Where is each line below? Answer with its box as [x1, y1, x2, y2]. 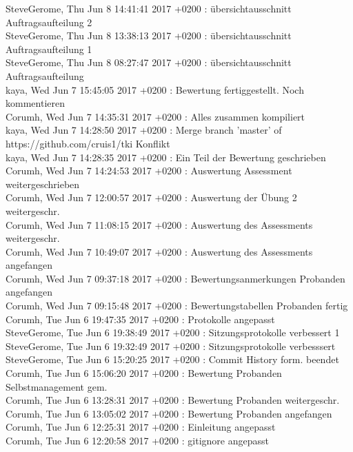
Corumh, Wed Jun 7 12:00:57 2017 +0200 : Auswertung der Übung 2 [6, 190, 297, 205]
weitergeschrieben [6, 176, 80, 191]
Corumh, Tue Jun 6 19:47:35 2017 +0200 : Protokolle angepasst [6, 311, 275, 326]
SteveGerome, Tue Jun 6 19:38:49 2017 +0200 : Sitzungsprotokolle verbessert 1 [6, 325, 340, 340]
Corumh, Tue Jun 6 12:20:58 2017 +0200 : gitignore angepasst [6, 433, 269, 447]
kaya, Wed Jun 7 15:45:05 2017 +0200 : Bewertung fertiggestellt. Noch [6, 82, 304, 96]
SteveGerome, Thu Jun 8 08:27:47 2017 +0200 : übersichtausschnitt [6, 55, 292, 70]
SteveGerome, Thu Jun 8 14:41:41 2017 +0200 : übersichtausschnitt [6, 1, 292, 15]
